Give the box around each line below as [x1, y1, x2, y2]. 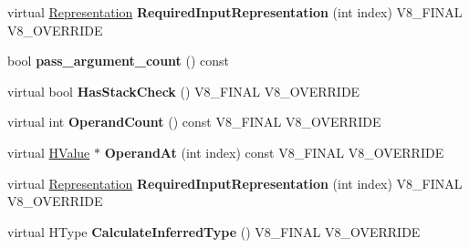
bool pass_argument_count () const [7, 51, 230, 70]
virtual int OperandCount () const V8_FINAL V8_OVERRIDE [7, 112, 381, 131]
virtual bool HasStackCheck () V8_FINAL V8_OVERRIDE [7, 81, 360, 100]
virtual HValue [7, 142, 90, 161]
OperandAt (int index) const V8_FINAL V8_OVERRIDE [104, 142, 444, 161]
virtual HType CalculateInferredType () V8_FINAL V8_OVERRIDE [7, 222, 421, 241]
